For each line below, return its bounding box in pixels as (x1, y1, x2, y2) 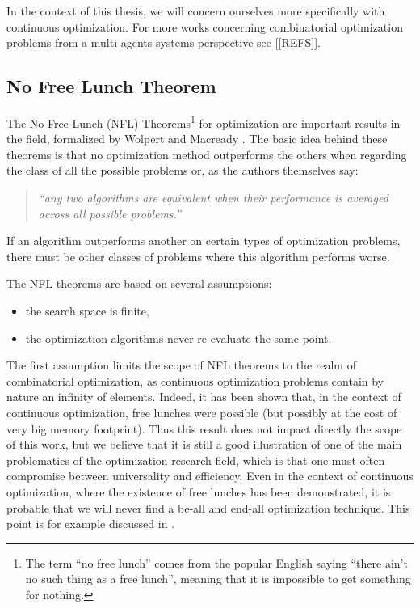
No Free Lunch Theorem (6, 74, 216, 99)
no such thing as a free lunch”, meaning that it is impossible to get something (25, 570, 411, 587)
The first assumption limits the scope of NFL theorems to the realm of (6, 357, 356, 374)
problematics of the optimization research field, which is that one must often (6, 451, 385, 468)
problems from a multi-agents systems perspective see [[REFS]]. (6, 34, 321, 51)
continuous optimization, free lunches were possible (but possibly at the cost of (6, 403, 397, 420)
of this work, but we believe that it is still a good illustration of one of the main (6, 436, 402, 453)
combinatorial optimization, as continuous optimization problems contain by (6, 372, 384, 389)
